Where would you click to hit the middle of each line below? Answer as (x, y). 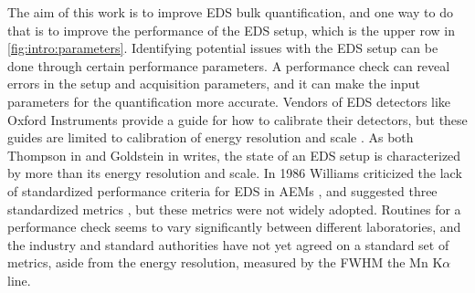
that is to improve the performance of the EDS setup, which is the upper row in (232, 30)
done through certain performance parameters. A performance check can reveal (229, 65)
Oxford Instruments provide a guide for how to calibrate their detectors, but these (237, 119)
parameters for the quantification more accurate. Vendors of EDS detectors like (229, 101)
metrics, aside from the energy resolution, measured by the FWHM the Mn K (225, 262)
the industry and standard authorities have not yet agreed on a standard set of (228, 244)
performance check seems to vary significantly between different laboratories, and (234, 227)
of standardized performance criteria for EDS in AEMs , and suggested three (222, 190)
